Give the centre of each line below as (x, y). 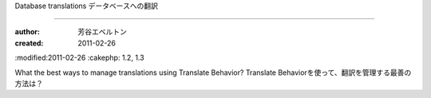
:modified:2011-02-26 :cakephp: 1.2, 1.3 (79, 58)
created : (29, 43)
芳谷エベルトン (102, 32)
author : (27, 32)
